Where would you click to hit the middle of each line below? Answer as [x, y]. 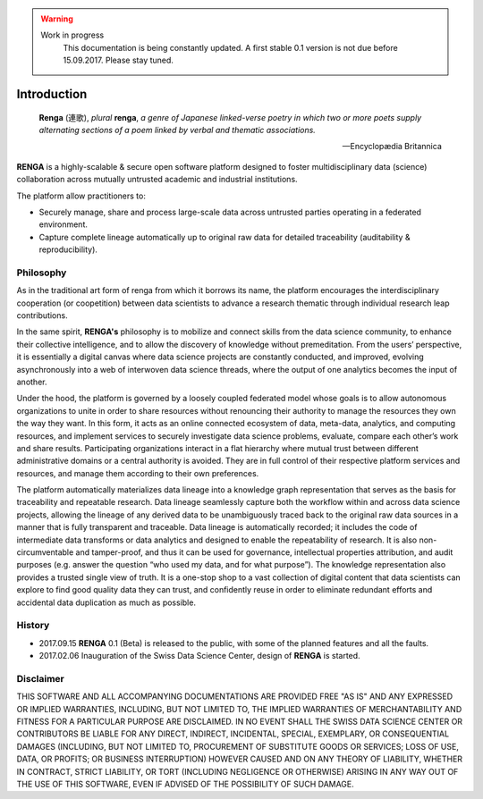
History [33, 626]
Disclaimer [40, 678]
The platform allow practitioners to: [81, 196]
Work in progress [72, 35]
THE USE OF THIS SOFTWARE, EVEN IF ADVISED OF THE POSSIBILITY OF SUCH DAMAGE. [186, 784]
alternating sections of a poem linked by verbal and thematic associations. [178, 130]
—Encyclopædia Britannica [392, 147]
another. [32, 382]
